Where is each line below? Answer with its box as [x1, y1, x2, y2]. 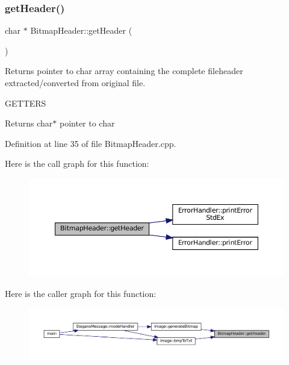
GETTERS [5, 96, 46, 109]
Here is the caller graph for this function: [5, 287, 157, 299]
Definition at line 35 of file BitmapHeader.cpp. [5, 137, 176, 149]
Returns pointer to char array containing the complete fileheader [5, 64, 243, 77]
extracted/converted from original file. [5, 76, 146, 89]
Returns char [5, 117, 53, 129]
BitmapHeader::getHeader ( [30, 24, 132, 37]
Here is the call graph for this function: [5, 157, 149, 170]
